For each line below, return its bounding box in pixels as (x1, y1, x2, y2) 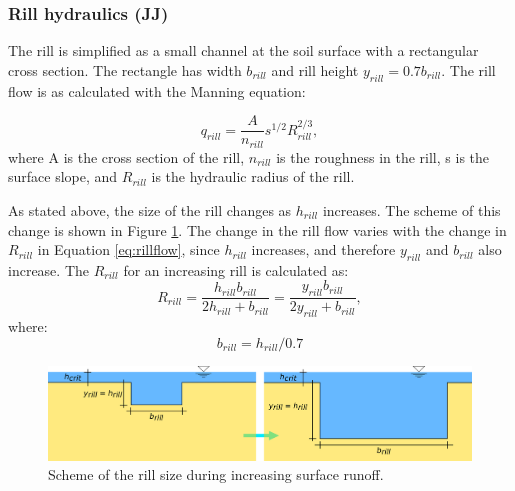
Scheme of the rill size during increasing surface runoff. (48, 464, 384, 485)
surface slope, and (8, 166, 118, 187)
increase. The (8, 259, 89, 280)
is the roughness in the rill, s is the (276, 146, 490, 167)
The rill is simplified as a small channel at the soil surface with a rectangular (8, 40, 479, 61)
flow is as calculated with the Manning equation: (8, 80, 306, 101)
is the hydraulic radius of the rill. (151, 166, 355, 187)
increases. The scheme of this (322, 199, 501, 220)
